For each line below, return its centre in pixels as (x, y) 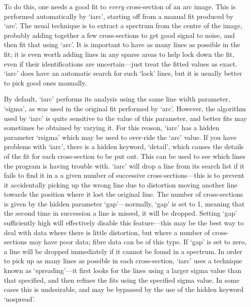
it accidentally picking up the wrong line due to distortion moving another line (121, 184)
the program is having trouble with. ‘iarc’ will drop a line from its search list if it (124, 165)
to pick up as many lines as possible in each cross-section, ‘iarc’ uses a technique (123, 261)
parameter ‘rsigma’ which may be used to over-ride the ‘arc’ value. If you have (120, 137)
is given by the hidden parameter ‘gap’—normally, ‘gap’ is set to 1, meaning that (124, 203)
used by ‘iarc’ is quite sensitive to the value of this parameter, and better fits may (125, 118)
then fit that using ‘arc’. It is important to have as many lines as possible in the (122, 44)
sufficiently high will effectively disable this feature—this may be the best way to (124, 223)
